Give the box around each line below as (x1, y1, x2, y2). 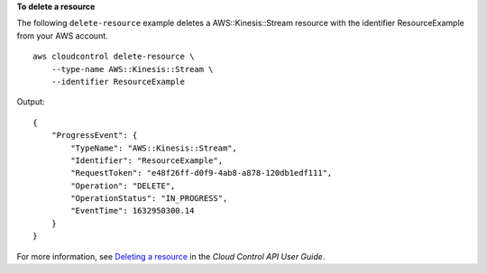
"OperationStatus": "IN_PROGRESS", (70, 194, 228, 204)
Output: (16, 96, 45, 107)
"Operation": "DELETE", (70, 180, 176, 191)
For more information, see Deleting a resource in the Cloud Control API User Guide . (16, 250, 326, 261)
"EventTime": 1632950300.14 (70, 205, 195, 216)
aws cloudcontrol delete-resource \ (32, 51, 195, 62)
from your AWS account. (16, 30, 108, 41)
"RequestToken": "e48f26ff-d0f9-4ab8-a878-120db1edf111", (70, 168, 333, 178)
